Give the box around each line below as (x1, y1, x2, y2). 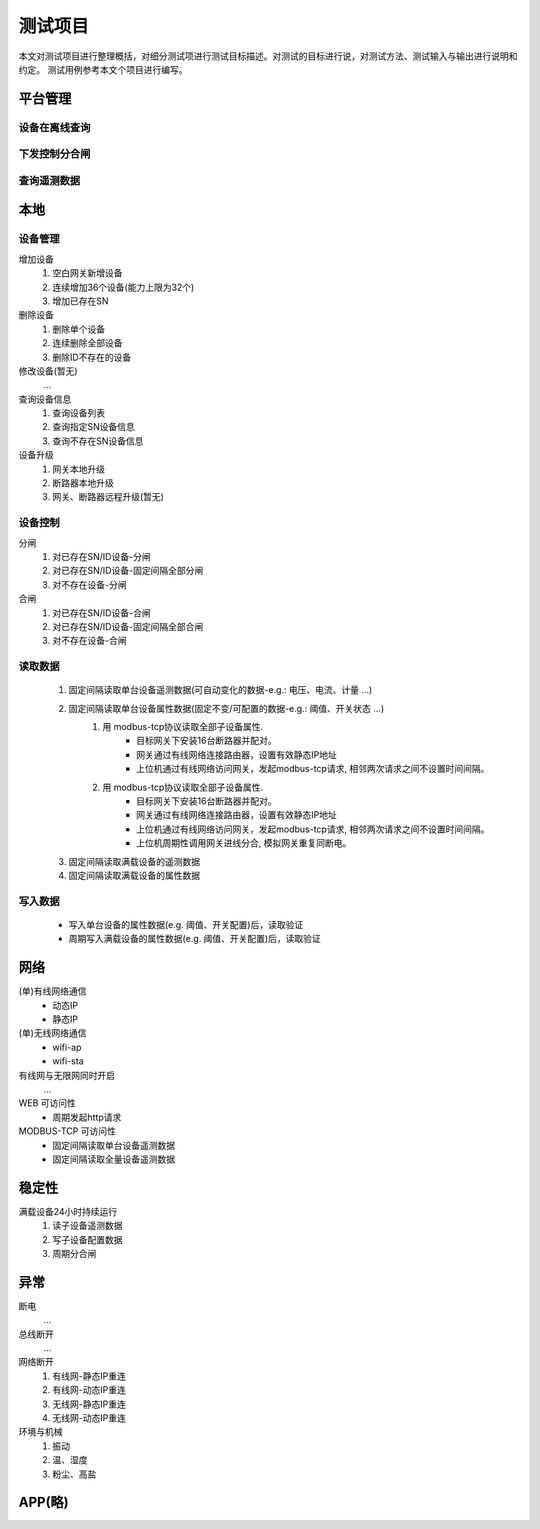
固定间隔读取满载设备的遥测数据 (68, 855, 200, 867)
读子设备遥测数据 (52, 1220, 123, 1232)
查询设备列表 (52, 407, 105, 419)
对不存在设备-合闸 (52, 635, 127, 647)
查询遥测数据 (18, 173, 81, 187)
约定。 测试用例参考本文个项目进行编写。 (18, 63, 188, 75)
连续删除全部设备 (52, 337, 123, 349)
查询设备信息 (18, 393, 72, 405)
